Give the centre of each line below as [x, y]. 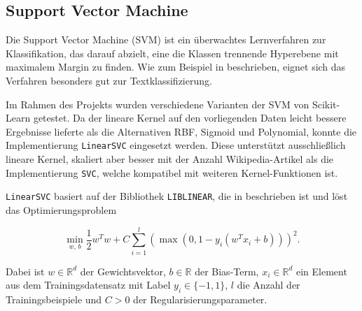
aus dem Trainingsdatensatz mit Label [88, 285]
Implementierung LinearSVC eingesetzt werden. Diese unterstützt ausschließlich [176, 145]
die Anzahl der [269, 285]
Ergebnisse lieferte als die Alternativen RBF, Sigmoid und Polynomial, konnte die [181, 131]
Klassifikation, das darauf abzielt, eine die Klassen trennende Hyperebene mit [172, 53]
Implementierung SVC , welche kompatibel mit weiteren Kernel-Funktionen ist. [172, 172]
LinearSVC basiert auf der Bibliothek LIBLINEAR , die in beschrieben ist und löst [177, 196]
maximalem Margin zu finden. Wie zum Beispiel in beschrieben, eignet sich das [176, 67]
